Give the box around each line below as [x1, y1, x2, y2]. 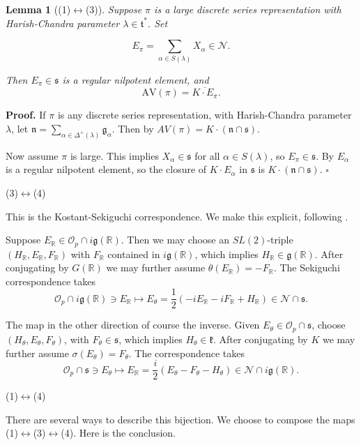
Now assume [6, 148, 59, 163]
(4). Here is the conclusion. [61, 425, 176, 440]
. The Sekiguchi [273, 260, 340, 275]
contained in [107, 246, 160, 261]
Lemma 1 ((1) [6, 2, 71, 16]
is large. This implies [70, 148, 159, 163]
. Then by [112, 121, 154, 135]
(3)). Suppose [85, 2, 142, 16]
